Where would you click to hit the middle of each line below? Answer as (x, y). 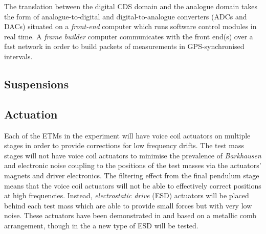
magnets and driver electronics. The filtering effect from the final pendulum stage (132, 175)
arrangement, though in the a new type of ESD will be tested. (101, 225)
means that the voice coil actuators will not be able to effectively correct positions (133, 185)
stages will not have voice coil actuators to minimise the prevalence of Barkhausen (133, 155)
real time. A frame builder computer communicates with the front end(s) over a (129, 36)
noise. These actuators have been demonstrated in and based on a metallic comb (130, 215)
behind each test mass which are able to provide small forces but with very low (128, 205)
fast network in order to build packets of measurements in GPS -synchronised (124, 46)
